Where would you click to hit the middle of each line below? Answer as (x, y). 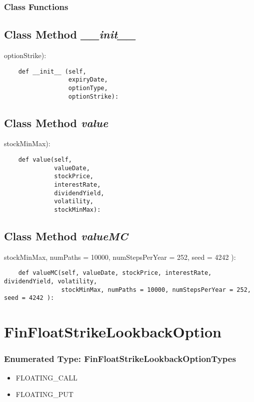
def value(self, (45, 160)
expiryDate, (88, 80)
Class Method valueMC (66, 236)
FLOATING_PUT (44, 394)
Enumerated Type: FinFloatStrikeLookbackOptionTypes (120, 359)
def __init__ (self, (52, 71)
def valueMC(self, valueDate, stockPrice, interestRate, (115, 273)
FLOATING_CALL (46, 377)
